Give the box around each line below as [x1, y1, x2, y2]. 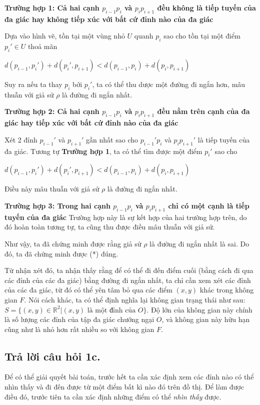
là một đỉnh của [87, 306, 136, 314]
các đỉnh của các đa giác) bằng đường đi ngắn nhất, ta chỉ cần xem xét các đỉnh [4, 274, 251, 285]
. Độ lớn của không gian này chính [146, 304, 252, 314]
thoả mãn [27, 41, 57, 51]
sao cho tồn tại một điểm [163, 30, 240, 41]
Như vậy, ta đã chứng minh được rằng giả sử [4, 238, 141, 248]
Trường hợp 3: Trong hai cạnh [4, 200, 110, 210]
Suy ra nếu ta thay [4, 78, 62, 89]
